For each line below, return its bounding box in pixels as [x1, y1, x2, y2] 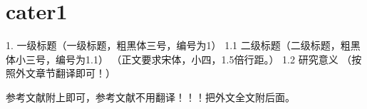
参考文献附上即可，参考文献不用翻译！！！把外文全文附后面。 [6, 89, 295, 104]
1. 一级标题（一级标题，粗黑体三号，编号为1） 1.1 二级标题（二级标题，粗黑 [6, 38, 361, 53]
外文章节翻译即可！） [15, 66, 115, 81]
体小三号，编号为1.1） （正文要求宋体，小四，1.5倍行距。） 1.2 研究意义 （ [6, 51, 352, 66]
